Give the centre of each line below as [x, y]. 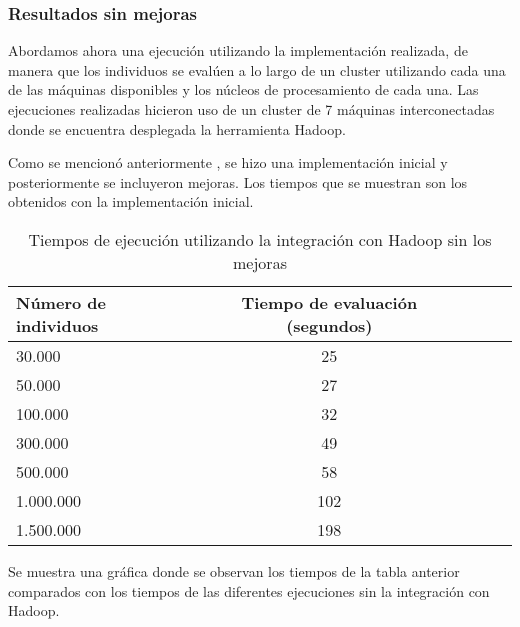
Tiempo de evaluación [329, 302]
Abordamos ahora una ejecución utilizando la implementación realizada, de [238, 50]
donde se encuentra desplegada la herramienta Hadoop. [177, 128]
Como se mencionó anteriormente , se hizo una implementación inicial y [228, 162]
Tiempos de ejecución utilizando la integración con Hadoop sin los [260, 239]
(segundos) [329, 325]
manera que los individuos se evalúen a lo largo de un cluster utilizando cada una [257, 69]
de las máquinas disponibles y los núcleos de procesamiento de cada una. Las [243, 89]
